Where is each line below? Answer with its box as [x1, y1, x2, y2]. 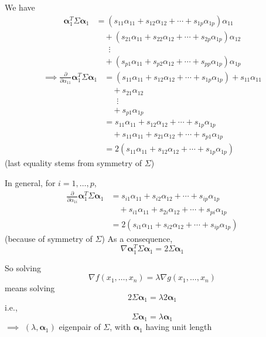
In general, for [5, 177, 56, 189]
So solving [5, 261, 41, 274]
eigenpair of [59, 321, 101, 333]
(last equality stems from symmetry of [5, 157, 142, 169]
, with [110, 321, 131, 333]
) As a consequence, [101, 232, 173, 244]
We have [5, 1, 35, 13]
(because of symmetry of [5, 232, 93, 244]
